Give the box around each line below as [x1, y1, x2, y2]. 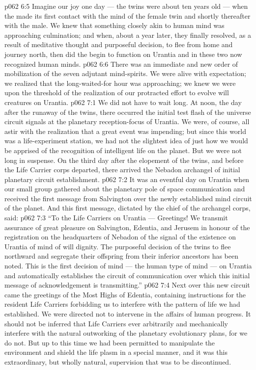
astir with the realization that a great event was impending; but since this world [4, 126, 247, 136]
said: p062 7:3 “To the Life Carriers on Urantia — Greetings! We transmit [4, 212, 228, 223]
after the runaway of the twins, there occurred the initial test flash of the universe [4, 106, 251, 117]
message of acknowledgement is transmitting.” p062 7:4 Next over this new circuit [4, 280, 250, 290]
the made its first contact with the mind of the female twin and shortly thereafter [4, 10, 251, 21]
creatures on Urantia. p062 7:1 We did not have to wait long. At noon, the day [4, 97, 242, 107]
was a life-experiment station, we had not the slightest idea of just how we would [4, 135, 248, 146]
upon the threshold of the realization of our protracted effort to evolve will [4, 87, 229, 98]
